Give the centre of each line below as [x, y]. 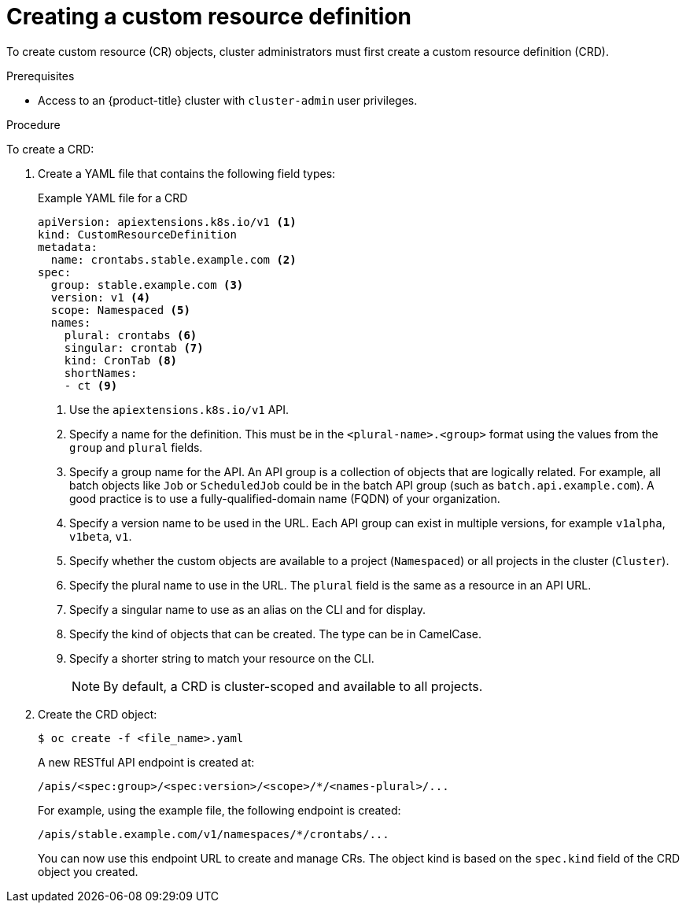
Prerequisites [41, 76]
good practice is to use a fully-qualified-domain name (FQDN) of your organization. [285, 498]
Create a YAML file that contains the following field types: [187, 173]
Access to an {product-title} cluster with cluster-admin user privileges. [228, 100]
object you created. [88, 871]
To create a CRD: [50, 149]
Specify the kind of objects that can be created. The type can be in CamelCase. [276, 634]
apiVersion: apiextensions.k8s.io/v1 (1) [167, 222]
